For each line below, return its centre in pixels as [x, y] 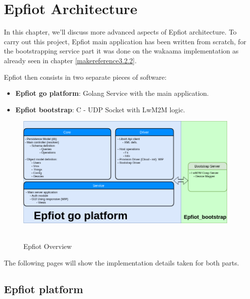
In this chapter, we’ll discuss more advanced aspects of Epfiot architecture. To [120, 32]
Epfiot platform [44, 289]
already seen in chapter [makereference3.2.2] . [70, 60]
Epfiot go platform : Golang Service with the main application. [112, 93]
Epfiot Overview [48, 246]
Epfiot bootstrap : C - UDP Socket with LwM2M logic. [100, 109]
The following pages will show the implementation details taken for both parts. [122, 262]
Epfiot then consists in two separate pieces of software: [85, 77]
